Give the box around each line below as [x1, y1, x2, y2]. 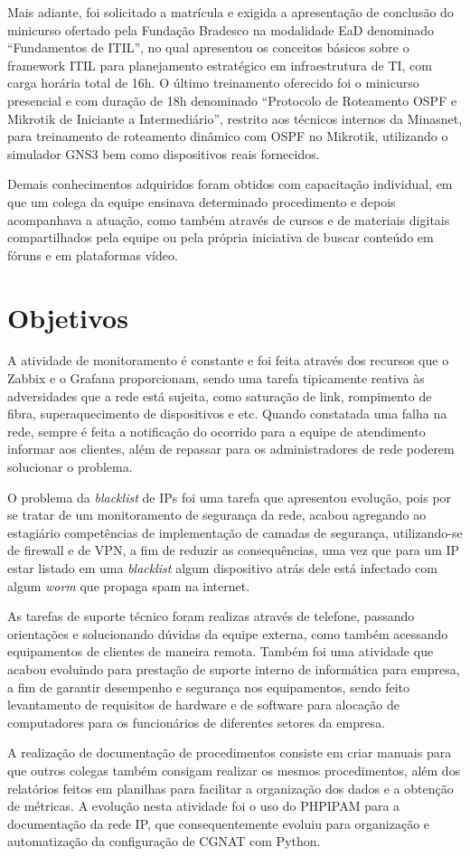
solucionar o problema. [7, 457, 133, 475]
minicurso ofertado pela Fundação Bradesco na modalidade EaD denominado [7, 20, 435, 39]
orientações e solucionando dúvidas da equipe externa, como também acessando [7, 624, 448, 643]
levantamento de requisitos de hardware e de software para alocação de [7, 695, 399, 714]
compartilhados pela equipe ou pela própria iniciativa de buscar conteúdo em [7, 228, 434, 247]
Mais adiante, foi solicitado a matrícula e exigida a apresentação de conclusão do [7, 3, 454, 21]
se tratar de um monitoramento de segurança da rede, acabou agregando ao [7, 505, 427, 524]
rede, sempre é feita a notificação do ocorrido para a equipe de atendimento [7, 421, 426, 440]
